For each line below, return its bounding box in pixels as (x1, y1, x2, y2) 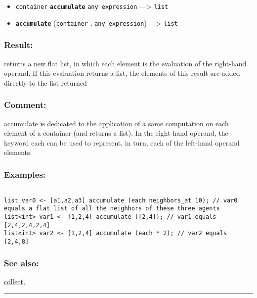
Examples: (4, 168, 46, 180)
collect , (4, 276, 25, 286)
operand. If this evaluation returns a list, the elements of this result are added (4, 68, 240, 78)
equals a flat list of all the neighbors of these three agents (4, 205, 220, 212)
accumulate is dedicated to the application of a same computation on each (4, 118, 229, 128)
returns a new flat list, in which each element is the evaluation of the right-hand (4, 58, 247, 68)
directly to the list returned (4, 77, 87, 88)
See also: (4, 256, 39, 269)
